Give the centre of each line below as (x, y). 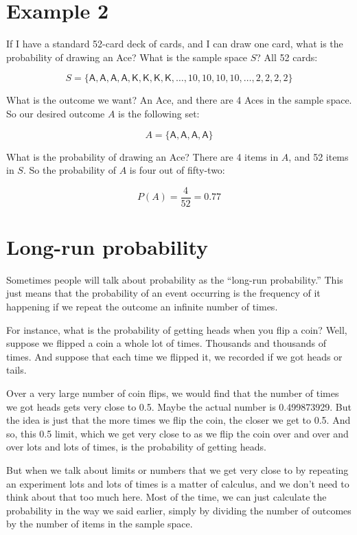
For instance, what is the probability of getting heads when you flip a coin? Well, (177, 329)
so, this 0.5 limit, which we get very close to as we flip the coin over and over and (177, 433)
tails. (16, 370)
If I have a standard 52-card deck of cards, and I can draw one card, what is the (175, 44)
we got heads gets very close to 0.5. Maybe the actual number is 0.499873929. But (179, 406)
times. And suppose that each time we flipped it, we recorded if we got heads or (174, 356)
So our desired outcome (56, 113)
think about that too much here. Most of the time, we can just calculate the (166, 497)
